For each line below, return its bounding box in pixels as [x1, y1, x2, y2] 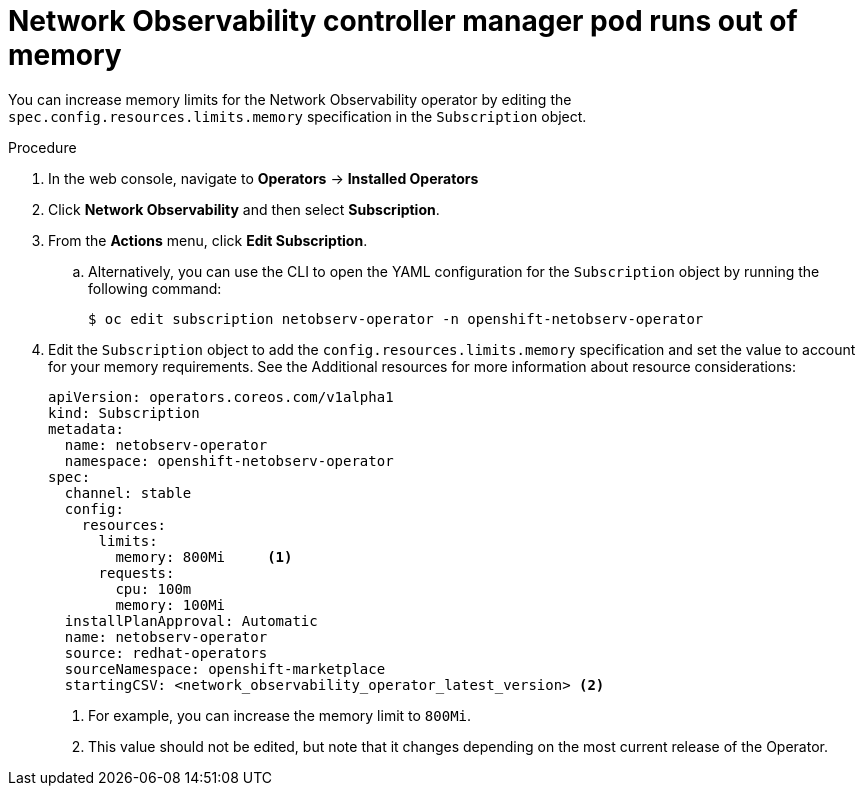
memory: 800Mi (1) [115, 548, 293, 565]
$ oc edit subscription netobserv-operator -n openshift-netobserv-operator [88, 310, 704, 327]
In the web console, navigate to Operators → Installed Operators [48, 169, 479, 187]
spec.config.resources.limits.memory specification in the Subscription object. [8, 107, 587, 125]
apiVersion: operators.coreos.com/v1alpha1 [48, 388, 394, 405]
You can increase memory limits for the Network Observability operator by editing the [8, 90, 572, 108]
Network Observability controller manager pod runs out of [8, 4, 798, 38]
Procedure [8, 138, 77, 156]
